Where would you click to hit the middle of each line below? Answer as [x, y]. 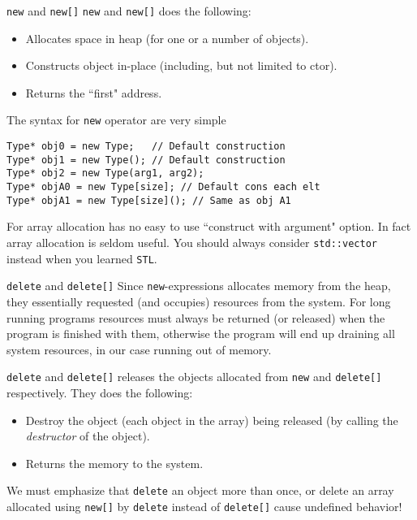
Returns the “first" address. [94, 92]
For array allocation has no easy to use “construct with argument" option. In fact [209, 226]
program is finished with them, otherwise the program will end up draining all [201, 334]
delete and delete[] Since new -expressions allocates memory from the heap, [199, 286]
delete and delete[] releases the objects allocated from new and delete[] [194, 377]
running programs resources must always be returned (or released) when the [196, 317]
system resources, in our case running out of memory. [139, 349]
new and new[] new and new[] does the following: [129, 11]
